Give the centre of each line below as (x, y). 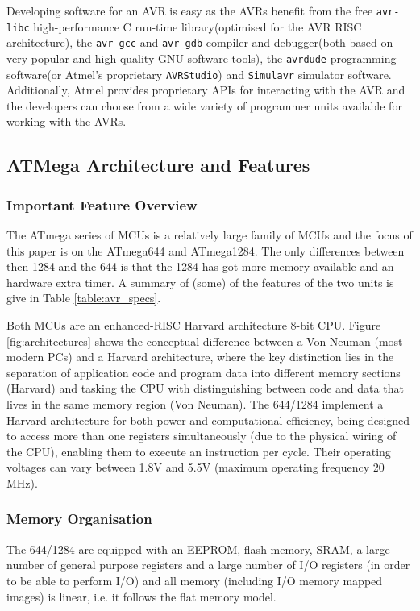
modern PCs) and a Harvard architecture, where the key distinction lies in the (200, 357)
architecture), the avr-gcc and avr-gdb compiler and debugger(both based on (200, 42)
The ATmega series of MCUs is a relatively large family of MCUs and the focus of (210, 235)
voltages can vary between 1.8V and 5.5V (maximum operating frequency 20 (195, 467)
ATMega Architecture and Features (158, 165)
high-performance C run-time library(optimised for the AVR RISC (198, 26)
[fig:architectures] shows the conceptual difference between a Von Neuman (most (205, 341)
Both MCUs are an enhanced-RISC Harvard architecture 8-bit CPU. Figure (194, 325)
